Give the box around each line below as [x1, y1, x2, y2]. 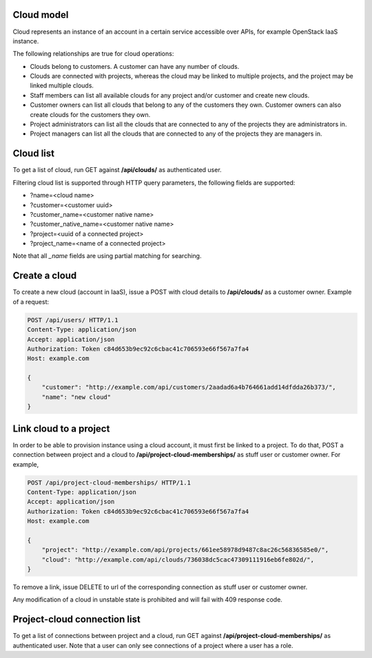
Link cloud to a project [12, 423, 110, 434]
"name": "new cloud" [41, 393, 112, 401]
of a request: [12, 297, 50, 306]
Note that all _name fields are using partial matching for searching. [12, 252, 202, 260]
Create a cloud [12, 270, 77, 282]
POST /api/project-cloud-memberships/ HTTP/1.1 [27, 478, 191, 487]
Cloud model [12, 9, 69, 21]
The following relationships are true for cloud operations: [12, 50, 174, 58]
